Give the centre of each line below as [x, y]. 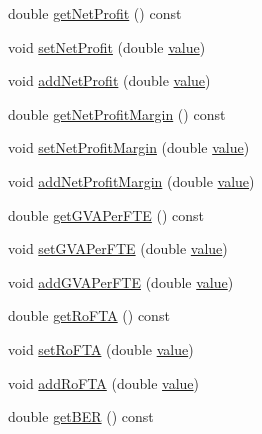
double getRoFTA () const [89, 315]
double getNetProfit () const [95, 13]
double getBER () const [81, 416]
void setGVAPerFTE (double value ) [118, 248]
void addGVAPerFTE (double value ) [121, 281]
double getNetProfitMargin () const [117, 113]
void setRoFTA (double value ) [101, 348]
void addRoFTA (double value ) [103, 382]
